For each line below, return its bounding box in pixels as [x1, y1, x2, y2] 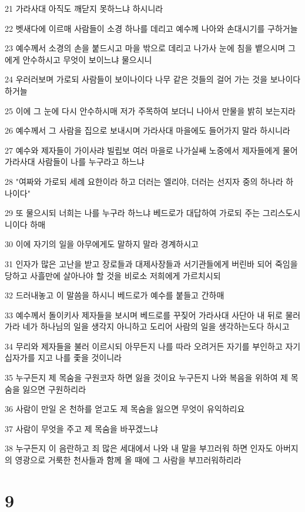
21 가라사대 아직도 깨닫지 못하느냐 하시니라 [5, 2, 163, 14]
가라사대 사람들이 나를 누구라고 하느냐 [5, 155, 145, 168]
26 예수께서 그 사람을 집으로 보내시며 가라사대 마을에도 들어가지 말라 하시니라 [5, 124, 290, 137]
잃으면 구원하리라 [22, 383, 86, 395]
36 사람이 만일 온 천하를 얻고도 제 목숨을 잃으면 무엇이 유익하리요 [5, 403, 245, 415]
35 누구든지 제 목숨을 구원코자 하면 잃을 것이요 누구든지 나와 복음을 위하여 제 [5, 371, 289, 384]
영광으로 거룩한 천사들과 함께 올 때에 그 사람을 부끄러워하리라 [15, 454, 242, 466]
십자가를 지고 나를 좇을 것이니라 [5, 351, 122, 364]
